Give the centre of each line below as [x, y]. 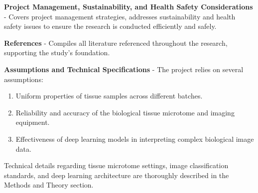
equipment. [33, 122]
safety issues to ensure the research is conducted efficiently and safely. [110, 26]
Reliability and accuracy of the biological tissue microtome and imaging [125, 112]
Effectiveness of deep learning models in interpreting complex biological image [135, 139]
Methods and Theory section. [49, 185]
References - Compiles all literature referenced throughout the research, [116, 43]
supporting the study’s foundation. [57, 52]
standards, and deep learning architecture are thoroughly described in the [117, 175]
